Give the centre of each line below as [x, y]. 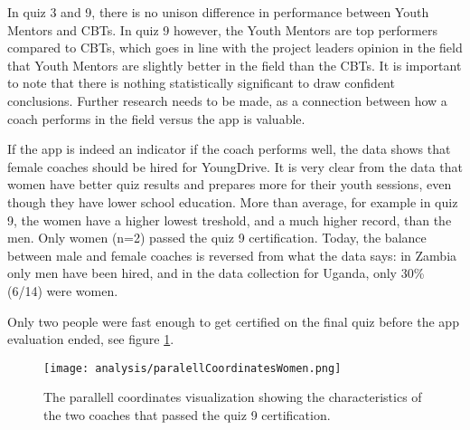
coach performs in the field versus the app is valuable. [156, 118]
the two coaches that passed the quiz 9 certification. [187, 414]
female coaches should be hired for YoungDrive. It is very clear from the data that [235, 166]
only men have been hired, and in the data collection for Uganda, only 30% [216, 273]
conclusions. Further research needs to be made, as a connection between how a [227, 100]
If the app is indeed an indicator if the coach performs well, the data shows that [229, 149]
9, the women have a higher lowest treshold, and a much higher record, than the [230, 220]
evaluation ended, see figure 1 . [91, 339]
